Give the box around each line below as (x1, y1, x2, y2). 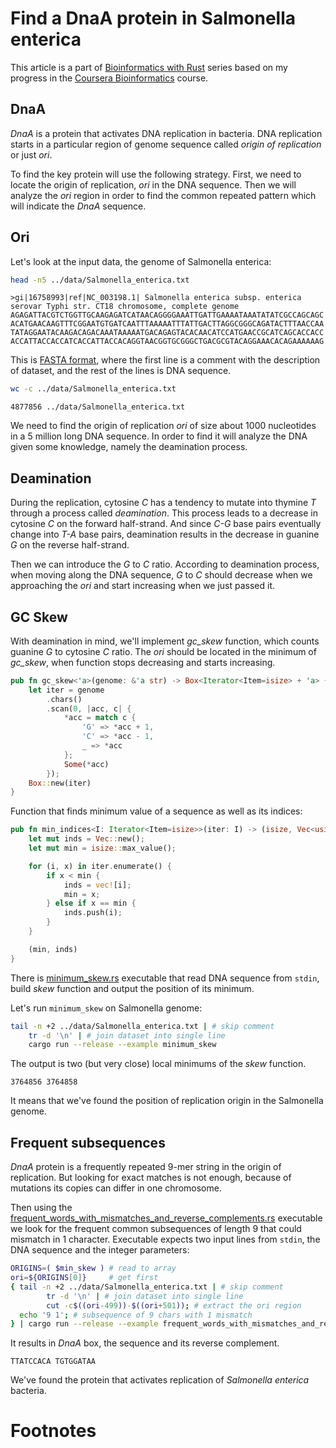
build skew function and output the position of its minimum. (10, 982, 255, 994)
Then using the (10, 1202, 73, 1214)
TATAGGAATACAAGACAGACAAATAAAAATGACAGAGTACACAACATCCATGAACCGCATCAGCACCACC (10, 328, 325, 338)
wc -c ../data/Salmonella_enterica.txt (10, 384, 177, 394)
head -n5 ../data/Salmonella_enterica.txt (10, 275, 190, 285)
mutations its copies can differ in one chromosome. (10, 1182, 222, 1194)
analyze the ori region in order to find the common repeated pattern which (10, 189, 317, 201)
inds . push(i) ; (63, 908, 123, 918)
